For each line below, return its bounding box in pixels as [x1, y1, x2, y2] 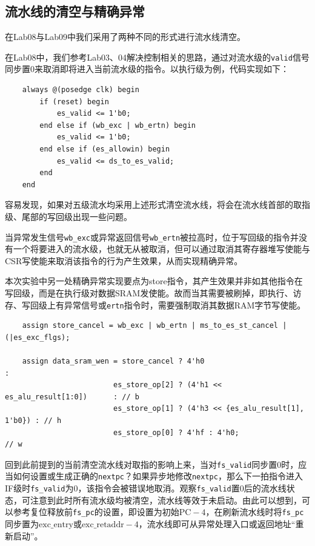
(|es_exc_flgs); [5, 333, 70, 342]
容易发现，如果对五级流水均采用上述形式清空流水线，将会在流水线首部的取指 [5, 198, 310, 211]
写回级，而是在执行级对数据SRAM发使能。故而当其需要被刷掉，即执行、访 [5, 287, 302, 299]
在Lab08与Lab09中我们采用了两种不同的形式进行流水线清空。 [5, 30, 246, 43]
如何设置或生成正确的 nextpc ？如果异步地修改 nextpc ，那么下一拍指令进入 [13, 470, 303, 482]
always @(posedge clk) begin [22, 85, 139, 95]
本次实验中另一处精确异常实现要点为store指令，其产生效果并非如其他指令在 [5, 275, 303, 287]
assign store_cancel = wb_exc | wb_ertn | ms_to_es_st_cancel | [22, 321, 287, 330]
